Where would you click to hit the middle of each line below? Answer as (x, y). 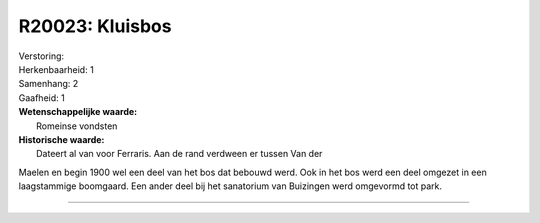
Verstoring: (41, 56)
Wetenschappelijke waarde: (78, 112)
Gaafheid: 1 (41, 97)
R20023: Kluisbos (95, 26)
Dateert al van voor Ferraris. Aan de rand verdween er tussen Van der (179, 154)
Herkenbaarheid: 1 (56, 69)
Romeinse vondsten (77, 126)
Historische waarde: (61, 139)
